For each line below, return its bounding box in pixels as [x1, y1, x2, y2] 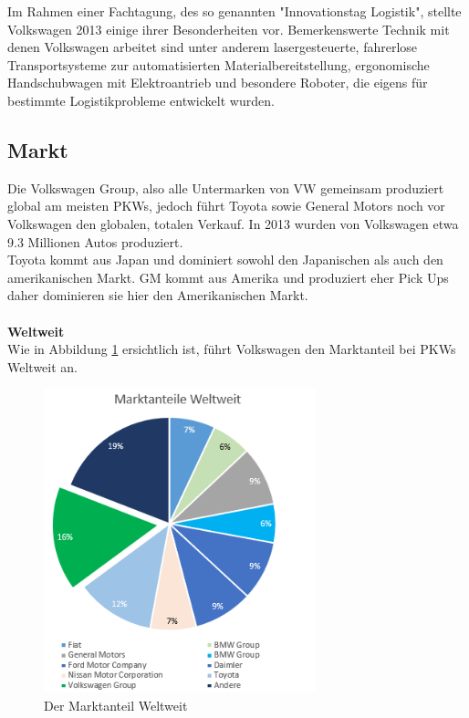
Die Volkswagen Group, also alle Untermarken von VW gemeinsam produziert [7, 178, 444, 197]
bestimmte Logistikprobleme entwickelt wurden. [7, 90, 275, 109]
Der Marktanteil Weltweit [44, 695, 188, 714]
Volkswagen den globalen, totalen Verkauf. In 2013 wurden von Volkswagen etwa [7, 213, 459, 233]
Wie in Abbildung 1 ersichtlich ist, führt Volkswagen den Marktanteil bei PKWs [7, 339, 456, 359]
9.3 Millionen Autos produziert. [7, 232, 183, 251]
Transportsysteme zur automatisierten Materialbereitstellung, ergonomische [7, 55, 430, 74]
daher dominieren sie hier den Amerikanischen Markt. [7, 286, 308, 305]
